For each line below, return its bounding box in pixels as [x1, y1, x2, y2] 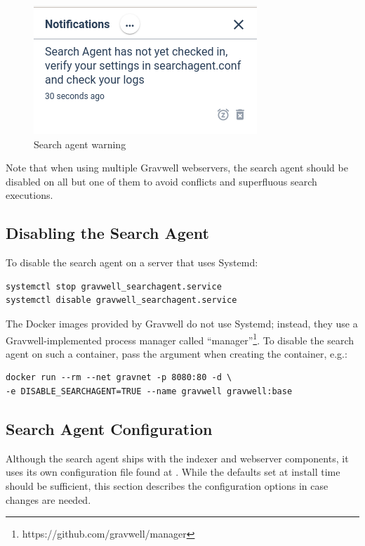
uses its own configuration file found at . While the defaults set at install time [6, 464, 340, 479]
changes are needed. [6, 492, 91, 507]
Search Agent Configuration [6, 417, 213, 439]
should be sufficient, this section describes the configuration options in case [6, 478, 328, 493]
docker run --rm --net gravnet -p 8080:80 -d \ [6, 372, 232, 383]
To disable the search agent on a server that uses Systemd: [6, 255, 258, 270]
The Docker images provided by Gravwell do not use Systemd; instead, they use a [6, 316, 358, 330]
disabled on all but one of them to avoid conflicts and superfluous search [6, 174, 317, 188]
